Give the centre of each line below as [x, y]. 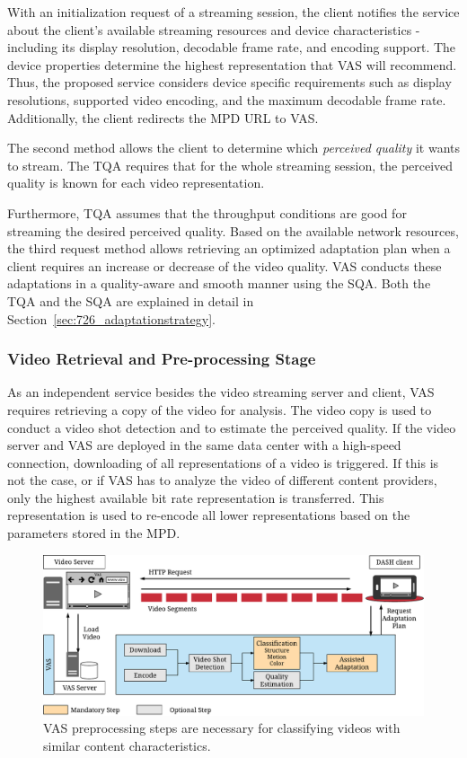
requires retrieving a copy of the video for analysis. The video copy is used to [220, 409]
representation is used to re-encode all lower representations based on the [209, 515]
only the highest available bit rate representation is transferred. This [196, 497]
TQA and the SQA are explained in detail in [131, 300]
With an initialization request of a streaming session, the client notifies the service [233, 12]
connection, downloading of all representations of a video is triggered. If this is [223, 462]
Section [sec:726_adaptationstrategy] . [112, 318]
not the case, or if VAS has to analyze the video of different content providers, [222, 480]
